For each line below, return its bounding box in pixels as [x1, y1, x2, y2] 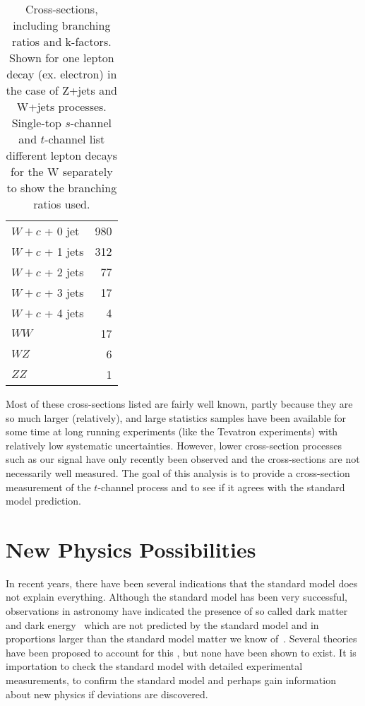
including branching [13, 17, 111, 33]
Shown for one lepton [9, 49, 114, 66]
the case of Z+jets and [6, 82, 118, 98]
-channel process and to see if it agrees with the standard [97, 479, 345, 494]
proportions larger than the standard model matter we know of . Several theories [6, 631, 357, 646]
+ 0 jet [44, 223, 80, 239]
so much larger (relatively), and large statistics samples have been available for [6, 410, 347, 425]
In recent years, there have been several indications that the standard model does [6, 575, 358, 590]
